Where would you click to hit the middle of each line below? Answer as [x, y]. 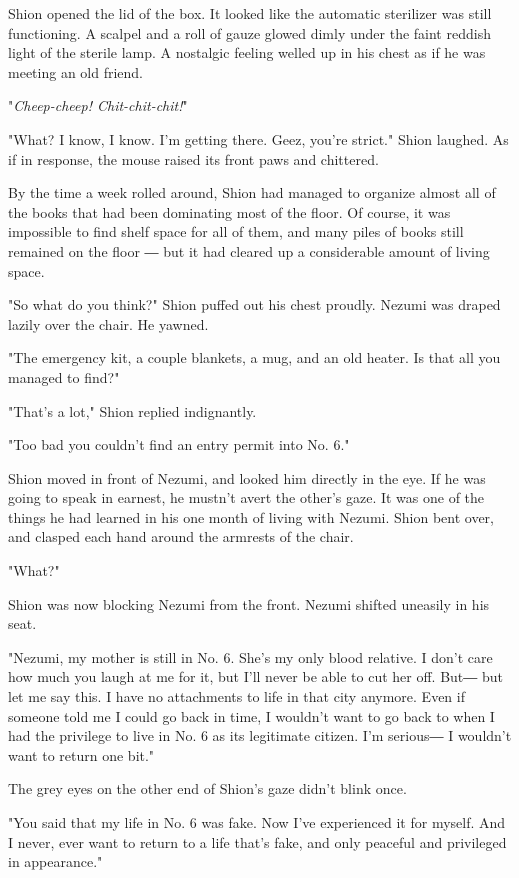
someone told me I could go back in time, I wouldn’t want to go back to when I [251, 715]
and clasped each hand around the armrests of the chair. [181, 536]
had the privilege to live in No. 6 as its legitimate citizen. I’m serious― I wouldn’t [260, 735]
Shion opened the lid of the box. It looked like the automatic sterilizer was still [250, 13]
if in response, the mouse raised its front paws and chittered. [193, 158]
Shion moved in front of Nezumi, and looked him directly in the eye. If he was [247, 477]
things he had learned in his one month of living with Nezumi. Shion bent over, [251, 516]
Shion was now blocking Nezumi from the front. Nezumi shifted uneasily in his [249, 603]
